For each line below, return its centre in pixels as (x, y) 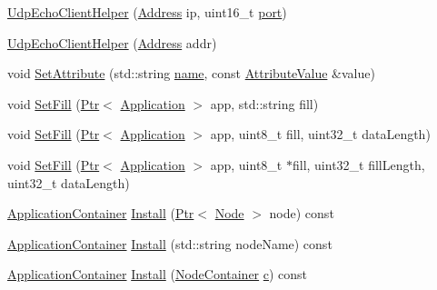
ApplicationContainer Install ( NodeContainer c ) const (158, 274)
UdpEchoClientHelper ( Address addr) (112, 42)
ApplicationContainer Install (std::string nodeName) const (170, 243)
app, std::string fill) (264, 103)
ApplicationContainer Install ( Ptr (101, 213)
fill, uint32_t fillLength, (358, 164)
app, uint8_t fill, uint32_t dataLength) (320, 134)
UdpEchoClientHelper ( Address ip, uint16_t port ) (147, 12)
